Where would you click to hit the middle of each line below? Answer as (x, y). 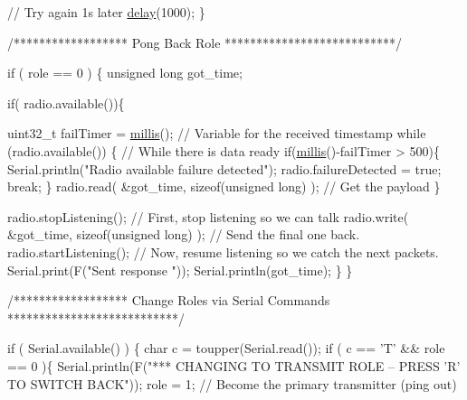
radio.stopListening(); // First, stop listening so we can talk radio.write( (208, 216)
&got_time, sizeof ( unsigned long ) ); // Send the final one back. (184, 234)
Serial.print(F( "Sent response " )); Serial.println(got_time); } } (180, 270)
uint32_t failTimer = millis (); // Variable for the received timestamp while (217, 133)
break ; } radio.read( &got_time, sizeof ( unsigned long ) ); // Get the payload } (224, 186)
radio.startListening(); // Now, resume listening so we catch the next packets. (223, 251)
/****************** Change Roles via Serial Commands (169, 300)
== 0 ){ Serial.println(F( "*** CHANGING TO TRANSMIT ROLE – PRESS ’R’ (234, 365)
